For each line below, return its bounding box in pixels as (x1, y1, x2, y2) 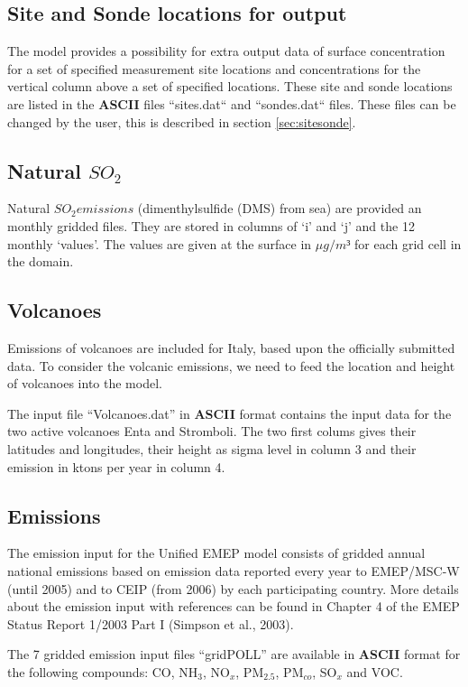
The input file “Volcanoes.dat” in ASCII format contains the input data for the (7, 404, 452, 422)
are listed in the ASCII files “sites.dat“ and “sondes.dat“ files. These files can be (7, 94, 456, 113)
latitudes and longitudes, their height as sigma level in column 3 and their (7, 439, 417, 458)
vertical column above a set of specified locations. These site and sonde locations (7, 77, 453, 96)
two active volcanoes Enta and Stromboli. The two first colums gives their (7, 422, 417, 441)
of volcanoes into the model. (7, 374, 162, 393)
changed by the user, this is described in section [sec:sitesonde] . (7, 112, 356, 131)
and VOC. (346, 662, 403, 681)
